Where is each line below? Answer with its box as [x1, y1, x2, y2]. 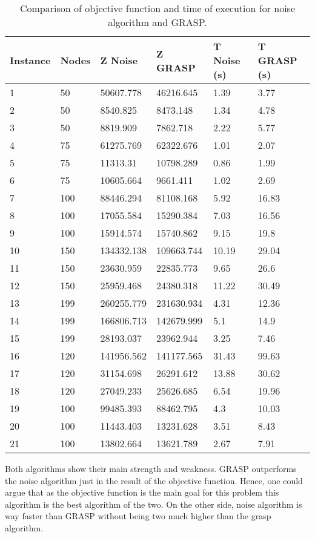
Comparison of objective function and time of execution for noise [19, 1, 296, 15]
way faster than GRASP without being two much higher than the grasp [5, 510, 271, 522]
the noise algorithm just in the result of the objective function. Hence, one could [5, 474, 303, 487]
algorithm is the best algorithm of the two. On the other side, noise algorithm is [5, 497, 302, 510]
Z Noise [100, 53, 138, 67]
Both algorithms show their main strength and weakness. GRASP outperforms [5, 462, 297, 474]
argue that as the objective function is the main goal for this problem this [5, 486, 279, 499]
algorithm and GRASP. [108, 15, 207, 29]
